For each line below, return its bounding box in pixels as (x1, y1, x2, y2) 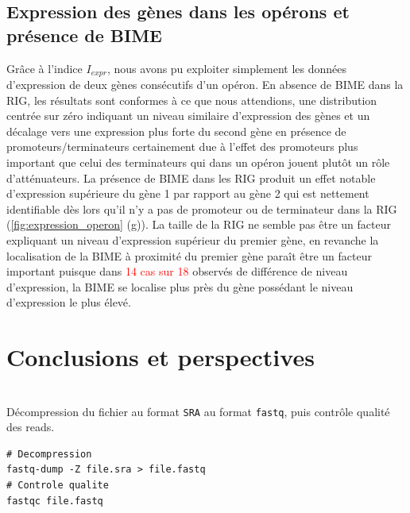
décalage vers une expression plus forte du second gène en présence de (6, 122, 346, 139)
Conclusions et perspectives (6, 341, 315, 373)
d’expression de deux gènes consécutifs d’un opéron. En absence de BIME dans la (6, 76, 404, 93)
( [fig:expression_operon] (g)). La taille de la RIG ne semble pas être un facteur (6, 216, 391, 233)
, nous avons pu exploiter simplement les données (106, 60, 346, 76)
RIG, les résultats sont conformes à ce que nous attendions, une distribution (6, 91, 377, 108)
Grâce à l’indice (6, 60, 83, 76)
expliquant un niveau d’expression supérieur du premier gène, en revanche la (6, 231, 379, 248)
